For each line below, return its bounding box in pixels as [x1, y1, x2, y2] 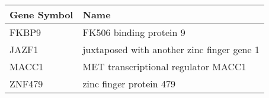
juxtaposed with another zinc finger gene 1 [82, 43, 260, 56]
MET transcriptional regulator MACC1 [82, 60, 246, 73]
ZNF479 [9, 77, 43, 90]
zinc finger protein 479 [82, 77, 176, 90]
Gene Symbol [9, 8, 73, 21]
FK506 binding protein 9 [82, 25, 185, 39]
